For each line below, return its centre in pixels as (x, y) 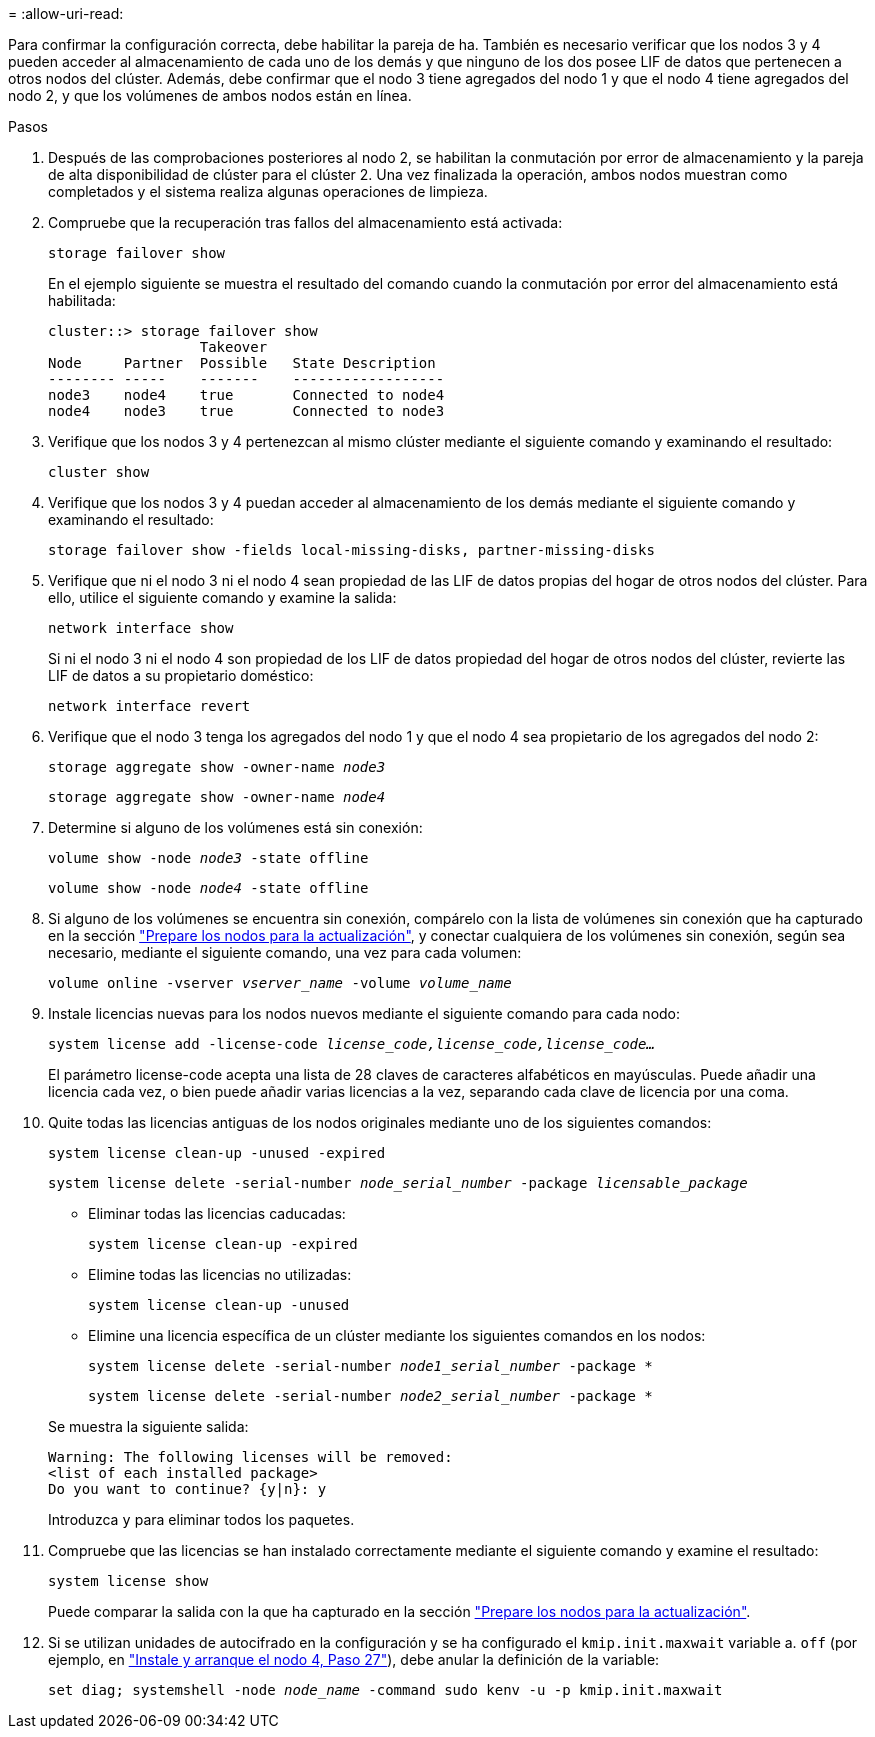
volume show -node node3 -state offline (208, 858)
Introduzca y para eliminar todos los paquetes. (201, 1519)
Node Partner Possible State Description (242, 363)
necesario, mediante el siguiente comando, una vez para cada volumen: (285, 952)
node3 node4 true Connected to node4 (246, 395)
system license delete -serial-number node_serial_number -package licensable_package (398, 1183)
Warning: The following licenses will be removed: (250, 1457)
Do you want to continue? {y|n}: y (187, 1489)
